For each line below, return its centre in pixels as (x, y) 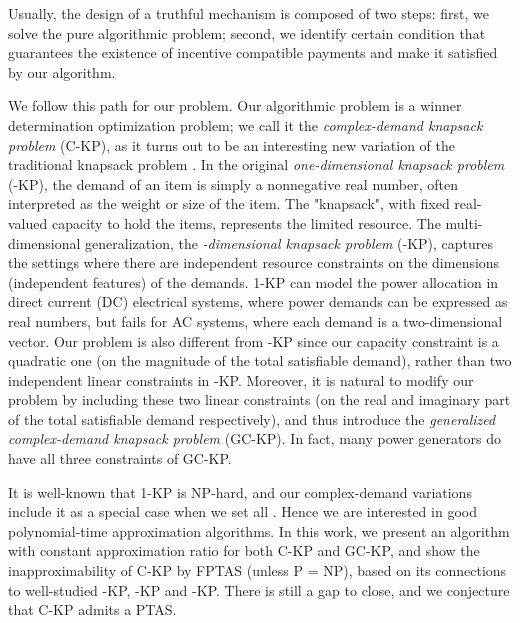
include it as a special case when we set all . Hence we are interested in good (242, 511)
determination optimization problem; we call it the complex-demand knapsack (245, 124)
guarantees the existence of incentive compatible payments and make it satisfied (253, 52)
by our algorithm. (62, 71)
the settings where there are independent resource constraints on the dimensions (254, 262)
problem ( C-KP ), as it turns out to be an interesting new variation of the (231, 144)
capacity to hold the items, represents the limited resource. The (246, 222)
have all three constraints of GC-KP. (120, 458)
